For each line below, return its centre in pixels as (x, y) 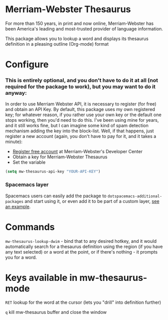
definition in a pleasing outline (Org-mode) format (57, 44)
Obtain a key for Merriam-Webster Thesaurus (60, 157)
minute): (14, 142)
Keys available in (41, 278)
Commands (30, 227)
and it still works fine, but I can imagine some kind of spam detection (77, 126)
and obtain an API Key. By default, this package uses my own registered (80, 110)
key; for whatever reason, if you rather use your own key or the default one (83, 115)
